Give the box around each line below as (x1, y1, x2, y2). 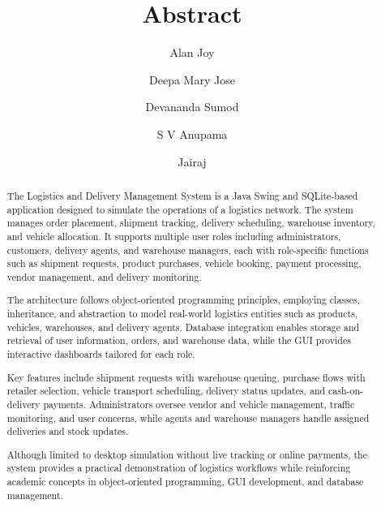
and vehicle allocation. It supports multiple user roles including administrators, (6, 229, 341, 243)
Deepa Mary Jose (149, 71, 235, 88)
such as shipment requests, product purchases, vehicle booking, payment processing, (6, 256, 362, 270)
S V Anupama (156, 125, 228, 142)
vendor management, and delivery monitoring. (6, 269, 202, 283)
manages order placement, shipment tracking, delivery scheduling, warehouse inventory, (6, 216, 375, 230)
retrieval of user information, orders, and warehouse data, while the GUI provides (6, 334, 351, 347)
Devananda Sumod (145, 98, 239, 115)
